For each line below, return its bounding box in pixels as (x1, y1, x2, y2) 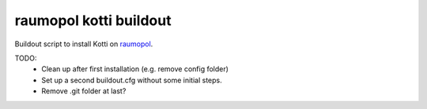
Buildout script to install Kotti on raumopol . (14, 39, 153, 49)
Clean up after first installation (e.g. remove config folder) (41, 64, 229, 74)
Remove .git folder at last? (41, 86, 127, 96)
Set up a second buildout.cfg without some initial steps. (41, 75, 223, 85)
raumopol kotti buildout (14, 12, 172, 29)
